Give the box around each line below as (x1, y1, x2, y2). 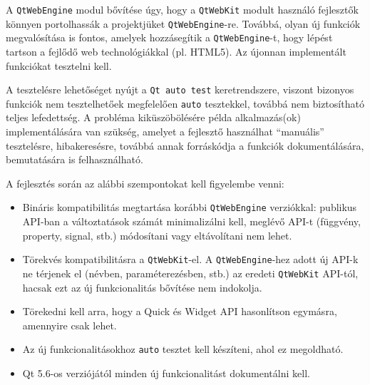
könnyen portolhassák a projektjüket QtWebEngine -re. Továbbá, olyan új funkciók (6, 16, 361, 31)
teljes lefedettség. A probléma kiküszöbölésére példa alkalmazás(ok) (6, 110, 301, 125)
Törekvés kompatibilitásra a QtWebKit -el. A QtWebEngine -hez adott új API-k (22, 252, 359, 267)
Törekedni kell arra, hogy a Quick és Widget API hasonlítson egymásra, (22, 304, 337, 319)
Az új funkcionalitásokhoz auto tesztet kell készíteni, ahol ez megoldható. (22, 342, 344, 356)
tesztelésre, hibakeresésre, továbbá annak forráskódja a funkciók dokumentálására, (6, 138, 364, 153)
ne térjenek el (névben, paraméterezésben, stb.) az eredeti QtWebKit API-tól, (22, 265, 359, 280)
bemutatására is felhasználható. (6, 152, 143, 167)
